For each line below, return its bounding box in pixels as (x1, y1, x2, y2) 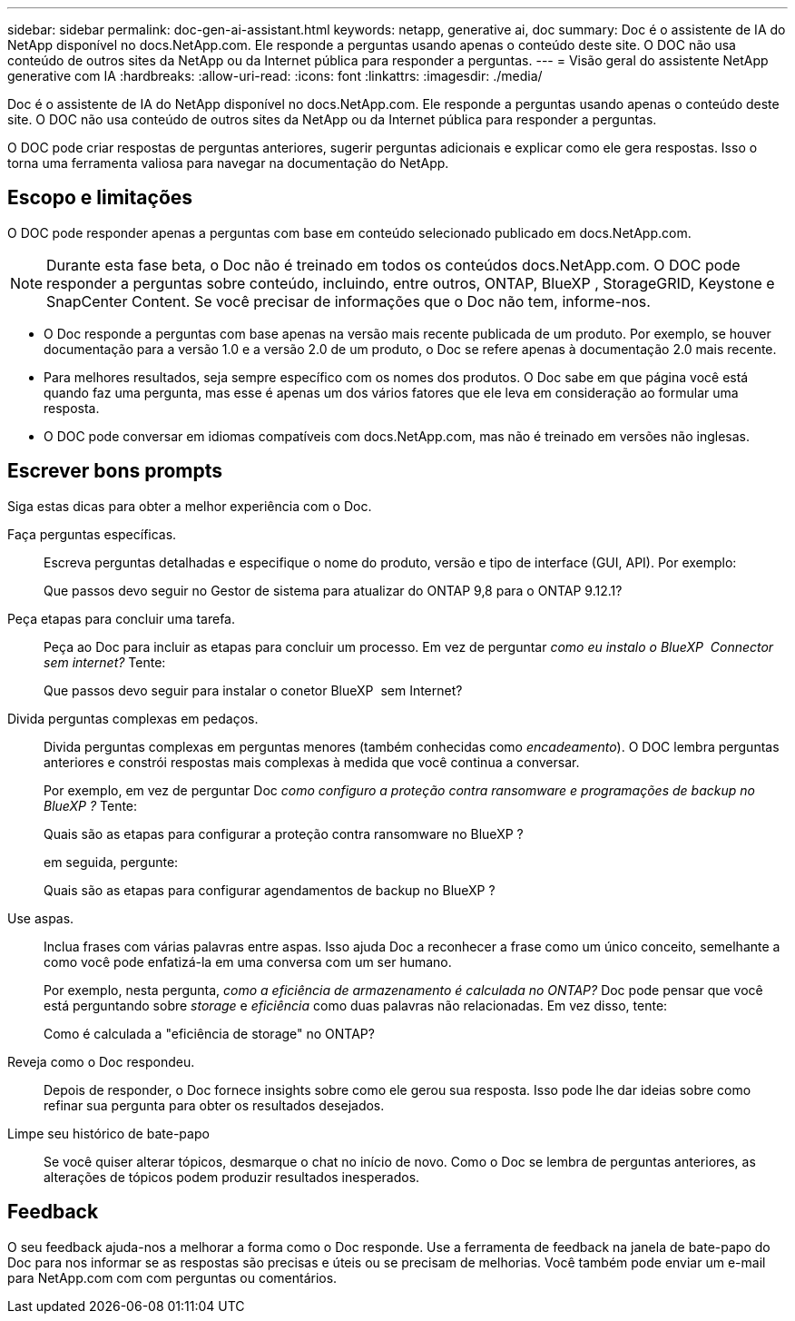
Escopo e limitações (7, 186, 193, 210)
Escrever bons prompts (7, 459, 223, 483)
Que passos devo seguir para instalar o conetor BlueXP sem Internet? (44, 682, 463, 698)
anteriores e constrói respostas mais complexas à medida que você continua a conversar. (44, 754, 580, 770)
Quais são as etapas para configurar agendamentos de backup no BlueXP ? (44, 882, 496, 898)
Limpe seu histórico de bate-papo (7, 1125, 210, 1141)
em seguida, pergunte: (44, 853, 179, 870)
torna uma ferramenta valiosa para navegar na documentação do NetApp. (7, 155, 449, 171)
